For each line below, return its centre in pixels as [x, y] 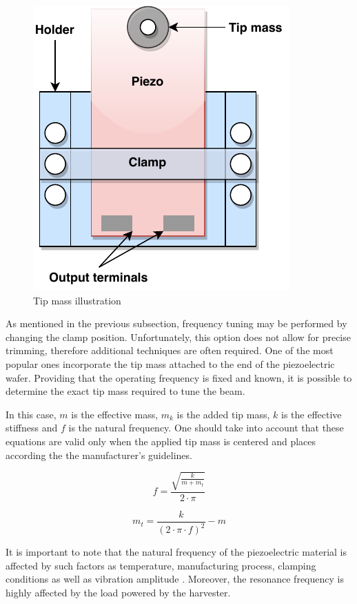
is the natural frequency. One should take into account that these [206, 428]
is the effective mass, [115, 414]
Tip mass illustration [77, 300]
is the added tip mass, [223, 414]
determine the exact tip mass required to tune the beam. [125, 391]
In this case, [31, 414]
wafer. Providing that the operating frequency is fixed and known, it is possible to [179, 377]
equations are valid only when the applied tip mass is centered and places [161, 441]
